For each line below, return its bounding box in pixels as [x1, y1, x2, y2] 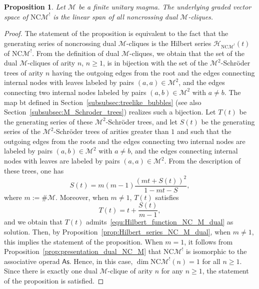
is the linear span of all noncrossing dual [53, 11, 178, 21]
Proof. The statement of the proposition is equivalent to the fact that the [4, 28, 228, 38]
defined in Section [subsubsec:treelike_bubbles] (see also [28, 96, 201, 107]
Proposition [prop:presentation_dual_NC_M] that [4, 246, 161, 256]
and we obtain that [4, 216, 63, 227]
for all [202, 255, 220, 266]
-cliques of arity [27, 57, 75, 68]
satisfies [155, 191, 179, 202]
